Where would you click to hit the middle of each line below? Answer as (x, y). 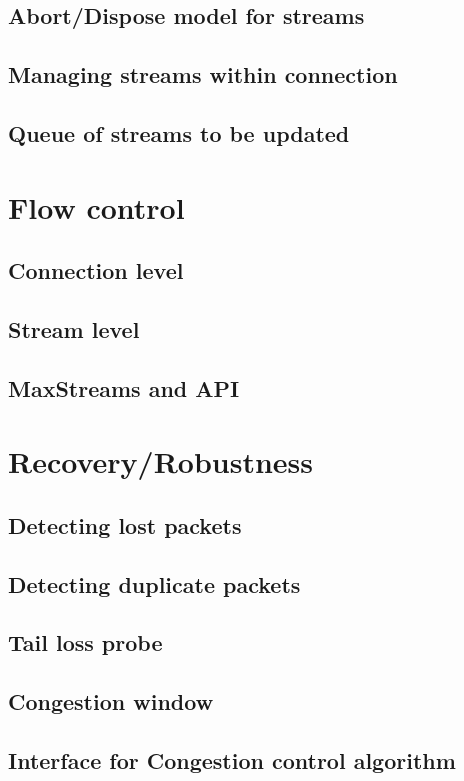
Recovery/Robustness (161, 461)
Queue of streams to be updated (179, 132)
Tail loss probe (85, 642)
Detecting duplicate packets (154, 583)
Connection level (96, 270)
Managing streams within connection (203, 74)
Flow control (96, 206)
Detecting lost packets (125, 524)
